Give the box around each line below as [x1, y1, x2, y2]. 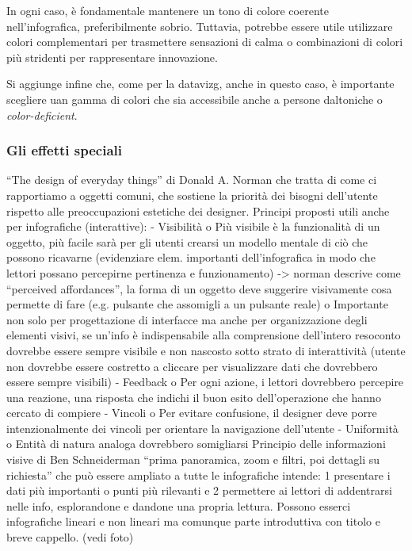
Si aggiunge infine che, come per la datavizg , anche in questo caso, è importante [6, 75, 395, 92]
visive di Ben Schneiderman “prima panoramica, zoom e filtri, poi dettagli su [6, 451, 380, 468]
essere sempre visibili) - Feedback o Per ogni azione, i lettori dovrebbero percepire [6, 373, 404, 390]
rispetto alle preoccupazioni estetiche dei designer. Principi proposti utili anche [6, 202, 390, 219]
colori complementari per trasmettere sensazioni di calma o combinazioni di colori [6, 33, 403, 50]
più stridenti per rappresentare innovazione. [6, 48, 218, 65]
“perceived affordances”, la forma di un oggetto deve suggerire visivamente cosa [6, 280, 392, 297]
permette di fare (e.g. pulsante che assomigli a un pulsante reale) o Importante [6, 296, 388, 312]
